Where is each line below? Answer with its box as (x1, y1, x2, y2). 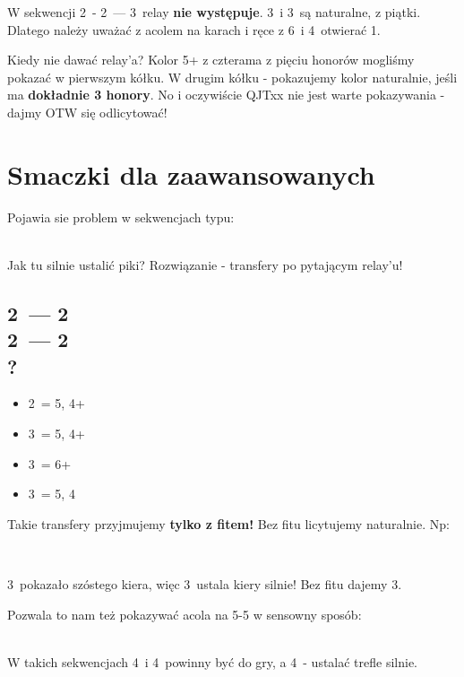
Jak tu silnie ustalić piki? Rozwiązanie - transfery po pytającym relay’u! (7, 255, 403, 273)
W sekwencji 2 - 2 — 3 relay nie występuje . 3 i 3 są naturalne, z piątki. (7, 3, 421, 21)
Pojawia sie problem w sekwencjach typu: (7, 207, 235, 226)
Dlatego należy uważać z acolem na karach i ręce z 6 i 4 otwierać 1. (7, 20, 381, 39)
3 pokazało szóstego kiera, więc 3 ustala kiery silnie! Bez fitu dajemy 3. (7, 575, 402, 594)
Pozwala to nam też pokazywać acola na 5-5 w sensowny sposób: (7, 604, 362, 623)
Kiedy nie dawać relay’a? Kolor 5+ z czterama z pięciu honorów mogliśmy (7, 50, 415, 69)
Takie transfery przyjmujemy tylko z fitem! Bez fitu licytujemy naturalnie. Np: (7, 514, 450, 533)
